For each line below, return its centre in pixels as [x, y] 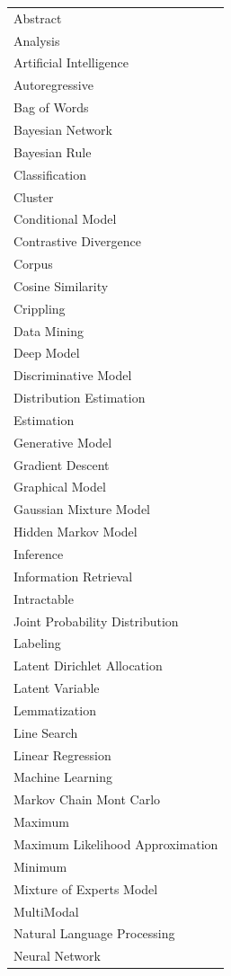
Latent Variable [57, 688]
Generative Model [63, 442]
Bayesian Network [63, 129]
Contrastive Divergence [77, 241]
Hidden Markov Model [76, 532]
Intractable [44, 598]
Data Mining [49, 330]
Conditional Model [65, 219]
